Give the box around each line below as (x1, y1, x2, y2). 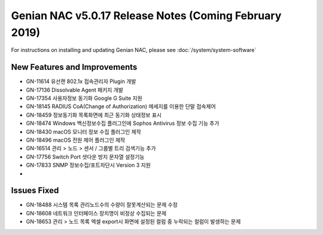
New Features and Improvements (11, 62, 138, 72)
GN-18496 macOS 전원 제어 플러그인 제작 (26, 136, 126, 144)
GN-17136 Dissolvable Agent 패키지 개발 (26, 86, 124, 93)
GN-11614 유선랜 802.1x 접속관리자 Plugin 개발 (26, 78, 136, 85)
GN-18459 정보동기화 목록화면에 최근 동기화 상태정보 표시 (26, 111, 161, 118)
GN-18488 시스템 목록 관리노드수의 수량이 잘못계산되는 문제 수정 (26, 201, 178, 209)
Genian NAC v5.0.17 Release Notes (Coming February (11, 9, 282, 22)
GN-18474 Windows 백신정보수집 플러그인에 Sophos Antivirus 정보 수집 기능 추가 (26, 120, 220, 127)
